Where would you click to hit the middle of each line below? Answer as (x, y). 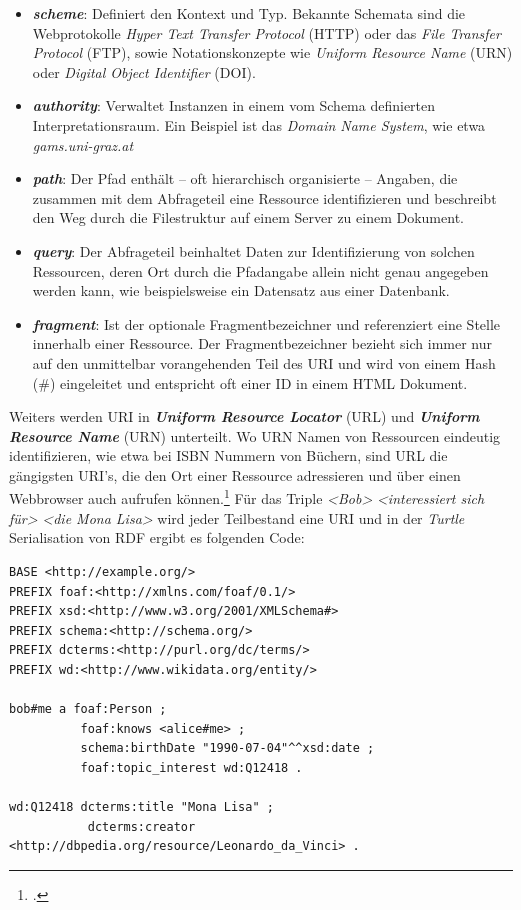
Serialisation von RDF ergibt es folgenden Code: (157, 537)
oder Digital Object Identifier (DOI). (144, 71)
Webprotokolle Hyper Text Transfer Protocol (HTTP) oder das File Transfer (266, 32)
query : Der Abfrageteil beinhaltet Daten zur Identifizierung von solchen (253, 250)
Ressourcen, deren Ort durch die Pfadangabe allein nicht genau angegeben (260, 270)
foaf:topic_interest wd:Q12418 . (191, 767)
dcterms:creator (141, 826)
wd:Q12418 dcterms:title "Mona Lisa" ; (141, 807)
